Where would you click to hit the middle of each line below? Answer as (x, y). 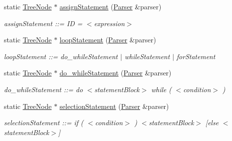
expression (109, 23)
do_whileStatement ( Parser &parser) (116, 73)
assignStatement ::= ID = (43, 23)
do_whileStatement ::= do (43, 89)
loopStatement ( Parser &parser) (108, 40)
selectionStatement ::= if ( (44, 123)
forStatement (196, 56)
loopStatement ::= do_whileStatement (61, 56)
